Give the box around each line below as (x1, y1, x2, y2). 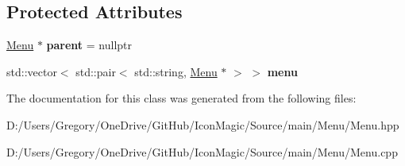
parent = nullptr (46, 37, 133, 53)
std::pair (75, 63, 116, 79)
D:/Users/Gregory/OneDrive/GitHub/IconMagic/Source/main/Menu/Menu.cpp (6, 143, 398, 160)
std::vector (6, 63, 57, 79)
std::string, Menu (134, 63, 218, 79)
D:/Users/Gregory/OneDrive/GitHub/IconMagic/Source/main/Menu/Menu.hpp (6, 116, 399, 133)
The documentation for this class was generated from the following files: (6, 90, 357, 106)
